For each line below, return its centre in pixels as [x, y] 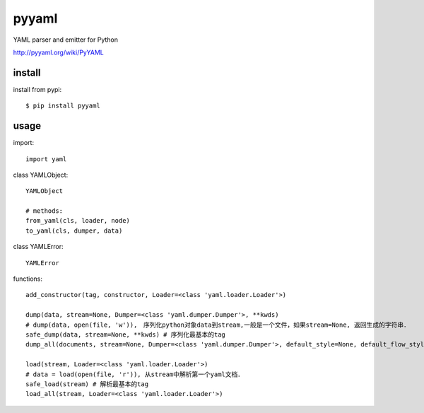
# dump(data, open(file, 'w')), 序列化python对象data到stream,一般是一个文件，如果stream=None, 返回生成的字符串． [218, 325]
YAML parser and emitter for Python [65, 40]
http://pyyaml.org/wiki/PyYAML [58, 52]
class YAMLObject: [41, 175]
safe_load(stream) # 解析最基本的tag [87, 384]
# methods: [45, 211]
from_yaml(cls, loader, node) [78, 221]
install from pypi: [37, 89]
